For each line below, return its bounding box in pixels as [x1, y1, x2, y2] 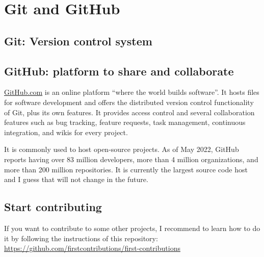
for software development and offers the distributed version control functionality [4, 96, 254, 107]
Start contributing [4, 199, 102, 215]
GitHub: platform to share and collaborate [4, 63, 234, 79]
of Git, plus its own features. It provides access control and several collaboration [4, 107, 255, 117]
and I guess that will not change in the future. [4, 174, 148, 185]
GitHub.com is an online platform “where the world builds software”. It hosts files [4, 87, 259, 97]
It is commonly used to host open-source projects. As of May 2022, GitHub [4, 144, 239, 155]
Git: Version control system [4, 33, 152, 48]
